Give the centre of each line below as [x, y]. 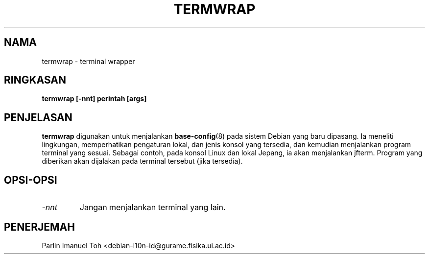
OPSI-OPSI [31, 180]
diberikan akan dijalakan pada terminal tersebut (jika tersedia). [142, 161]
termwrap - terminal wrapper [88, 61]
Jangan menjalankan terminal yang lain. [153, 207]
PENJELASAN [38, 117]
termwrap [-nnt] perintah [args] [94, 99]
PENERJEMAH [39, 227]
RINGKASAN [35, 80]
